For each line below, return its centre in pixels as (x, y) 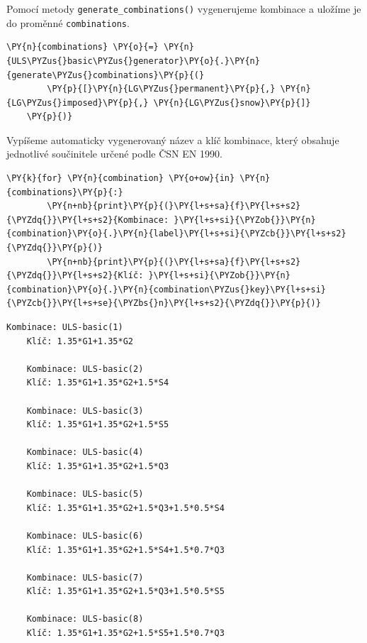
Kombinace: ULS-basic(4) (85, 452)
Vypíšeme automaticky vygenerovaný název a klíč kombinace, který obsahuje (173, 139)
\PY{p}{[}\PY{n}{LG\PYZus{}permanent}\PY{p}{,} (161, 89)
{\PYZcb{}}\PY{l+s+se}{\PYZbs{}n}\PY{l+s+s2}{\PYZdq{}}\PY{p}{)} (164, 303)
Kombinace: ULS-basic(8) (85, 619)
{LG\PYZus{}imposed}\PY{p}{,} (78, 103)
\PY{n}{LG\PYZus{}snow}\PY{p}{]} (232, 103)
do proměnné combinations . (68, 22)
